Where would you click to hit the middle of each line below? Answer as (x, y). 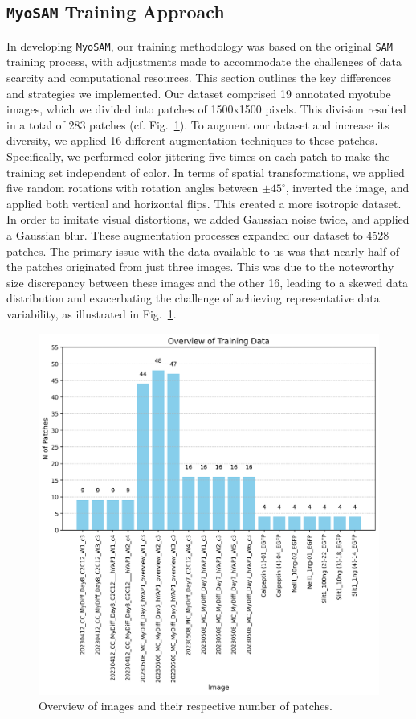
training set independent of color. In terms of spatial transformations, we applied (206, 172)
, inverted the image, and (347, 188)
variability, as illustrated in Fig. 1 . (92, 313)
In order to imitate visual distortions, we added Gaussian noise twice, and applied (208, 219)
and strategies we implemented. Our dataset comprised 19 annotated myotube (199, 93)
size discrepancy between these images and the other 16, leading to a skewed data (208, 282)
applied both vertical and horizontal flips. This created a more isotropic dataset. (204, 203)
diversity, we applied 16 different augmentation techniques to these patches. (192, 140)
